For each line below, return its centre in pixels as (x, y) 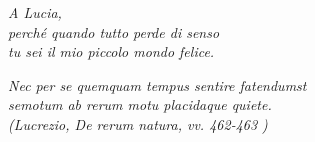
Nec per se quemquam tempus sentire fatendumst (157, 84)
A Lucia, (35, 12)
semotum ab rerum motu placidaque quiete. (140, 104)
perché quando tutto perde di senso (114, 31)
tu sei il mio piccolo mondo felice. (111, 51)
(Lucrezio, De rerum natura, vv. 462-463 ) (138, 123)
